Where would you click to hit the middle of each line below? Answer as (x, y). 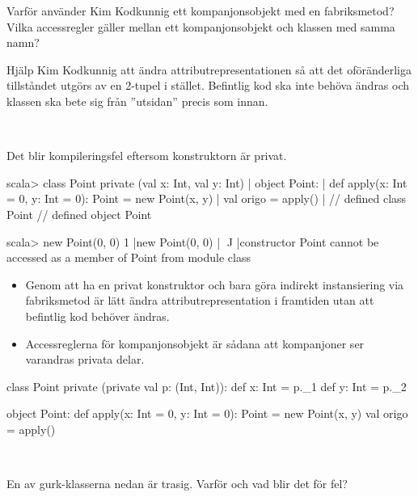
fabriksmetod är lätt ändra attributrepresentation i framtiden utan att (200, 300)
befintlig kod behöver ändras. (97, 316)
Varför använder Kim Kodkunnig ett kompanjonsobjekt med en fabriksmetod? (201, 11)
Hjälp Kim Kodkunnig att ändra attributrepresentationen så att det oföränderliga (209, 69)
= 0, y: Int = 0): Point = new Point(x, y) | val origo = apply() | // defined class (207, 198)
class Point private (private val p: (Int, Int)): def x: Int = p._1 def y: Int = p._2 (207, 386)
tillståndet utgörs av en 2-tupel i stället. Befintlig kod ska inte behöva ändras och (208, 85)
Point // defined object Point (79, 214)
